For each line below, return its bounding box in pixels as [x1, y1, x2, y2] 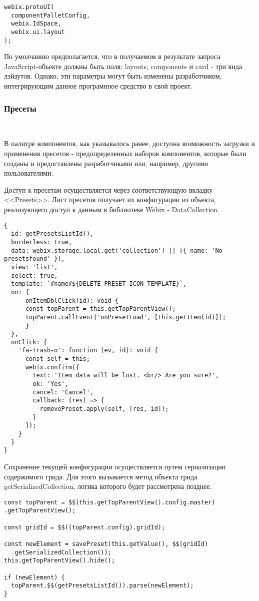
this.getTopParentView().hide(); [4, 557, 115, 564]
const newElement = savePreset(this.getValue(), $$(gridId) [4, 540, 208, 548]
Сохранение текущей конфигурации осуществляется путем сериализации [4, 461, 226, 471]
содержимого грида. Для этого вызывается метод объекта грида [4, 471, 197, 481]
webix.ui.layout [11, 28, 65, 36]
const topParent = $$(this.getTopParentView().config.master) [4, 498, 215, 506]
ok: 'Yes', [32, 380, 68, 388]
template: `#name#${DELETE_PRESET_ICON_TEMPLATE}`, [11, 280, 187, 288]
